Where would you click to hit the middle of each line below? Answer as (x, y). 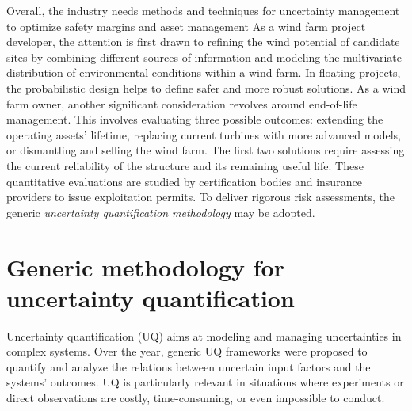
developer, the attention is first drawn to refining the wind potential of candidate (203, 42)
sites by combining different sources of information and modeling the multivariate (204, 57)
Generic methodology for (145, 266)
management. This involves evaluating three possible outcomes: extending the (195, 119)
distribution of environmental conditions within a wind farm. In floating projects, (204, 72)
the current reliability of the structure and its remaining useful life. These (185, 165)
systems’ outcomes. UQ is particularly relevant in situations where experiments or (205, 382)
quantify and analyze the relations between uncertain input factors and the (189, 366)
